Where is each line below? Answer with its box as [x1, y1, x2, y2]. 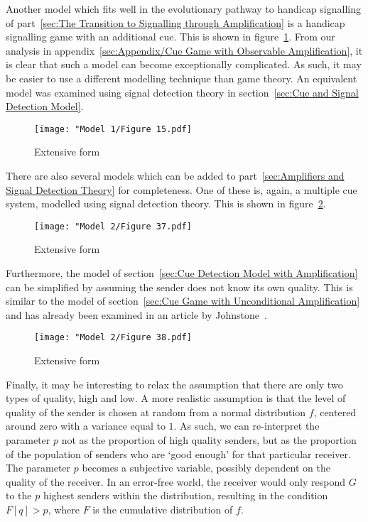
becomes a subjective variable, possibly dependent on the [82, 460, 331, 475]
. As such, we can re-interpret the [173, 418, 320, 433]
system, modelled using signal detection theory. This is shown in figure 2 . [6, 196, 326, 211]
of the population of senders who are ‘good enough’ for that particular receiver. [6, 446, 351, 461]
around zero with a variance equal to [6, 418, 166, 433]
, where [48, 502, 80, 516]
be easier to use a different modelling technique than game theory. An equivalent [6, 70, 357, 85]
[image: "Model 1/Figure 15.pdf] [34, 124, 192, 134]
